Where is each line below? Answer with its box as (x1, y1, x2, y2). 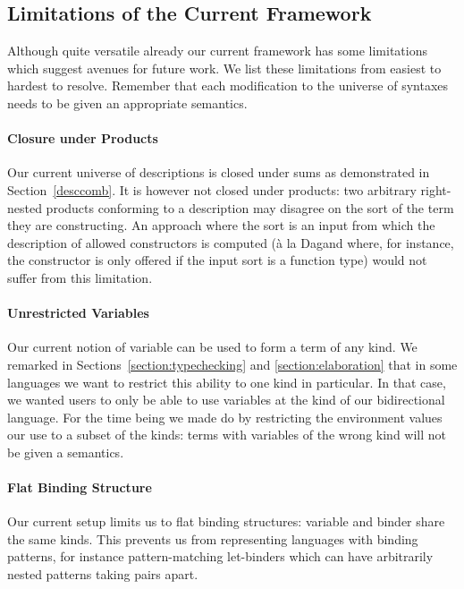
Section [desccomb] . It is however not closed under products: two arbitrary (7, 180, 417, 199)
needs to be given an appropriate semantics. (7, 93, 248, 112)
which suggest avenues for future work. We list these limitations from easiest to (7, 58, 442, 77)
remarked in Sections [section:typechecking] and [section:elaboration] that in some (7, 354, 458, 373)
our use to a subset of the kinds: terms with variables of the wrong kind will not (7, 425, 447, 444)
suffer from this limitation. (7, 268, 153, 286)
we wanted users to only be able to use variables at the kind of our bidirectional (7, 390, 445, 409)
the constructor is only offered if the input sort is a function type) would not (7, 251, 427, 269)
